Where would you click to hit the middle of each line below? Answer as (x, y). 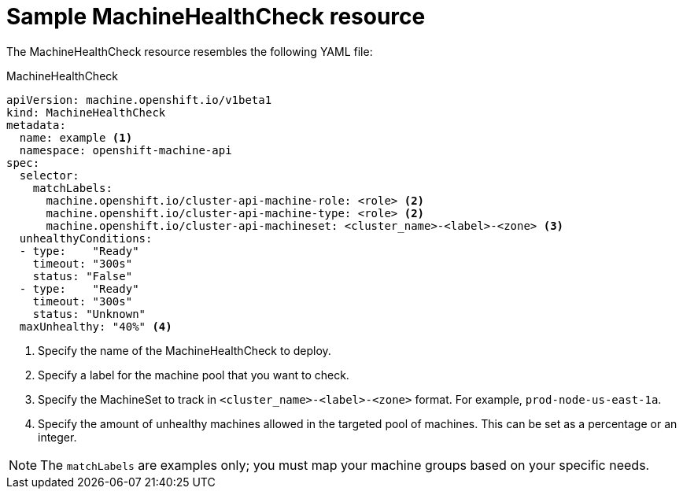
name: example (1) (76, 137)
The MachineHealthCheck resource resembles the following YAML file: (190, 51)
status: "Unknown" (89, 314)
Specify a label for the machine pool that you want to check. (194, 375)
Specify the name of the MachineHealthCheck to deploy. (185, 350)
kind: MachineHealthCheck (86, 112)
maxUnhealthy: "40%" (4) (96, 326)
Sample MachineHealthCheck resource (216, 17)
